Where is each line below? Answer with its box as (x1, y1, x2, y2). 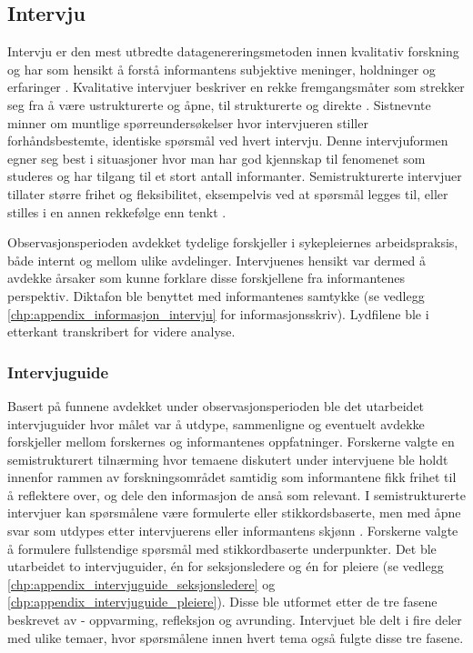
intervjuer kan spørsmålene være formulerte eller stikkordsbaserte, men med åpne (7, 503, 461, 522)
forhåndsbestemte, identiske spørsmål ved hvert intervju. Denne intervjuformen (7, 131, 448, 150)
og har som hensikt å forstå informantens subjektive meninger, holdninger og (7, 59, 436, 78)
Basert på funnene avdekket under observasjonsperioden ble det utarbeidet (7, 396, 425, 415)
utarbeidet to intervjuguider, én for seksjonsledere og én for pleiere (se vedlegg (7, 557, 444, 576)
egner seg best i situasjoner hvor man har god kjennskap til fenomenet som (7, 148, 426, 167)
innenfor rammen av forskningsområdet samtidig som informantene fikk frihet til (7, 467, 457, 487)
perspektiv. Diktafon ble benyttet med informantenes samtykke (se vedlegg (7, 286, 425, 305)
